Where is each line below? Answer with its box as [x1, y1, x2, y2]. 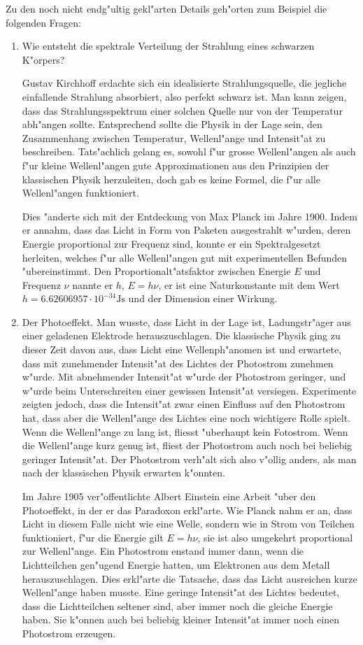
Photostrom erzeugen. [22, 625, 116, 640]
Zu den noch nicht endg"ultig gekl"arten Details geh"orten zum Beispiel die [6, 1, 327, 15]
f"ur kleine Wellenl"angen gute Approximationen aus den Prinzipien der [22, 157, 329, 172]
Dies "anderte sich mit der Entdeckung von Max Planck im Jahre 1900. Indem [22, 208, 357, 223]
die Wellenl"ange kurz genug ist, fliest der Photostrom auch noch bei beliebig [22, 438, 353, 453]
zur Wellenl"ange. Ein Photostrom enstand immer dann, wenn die [22, 544, 304, 558]
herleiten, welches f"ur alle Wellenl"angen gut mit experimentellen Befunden [22, 250, 348, 264]
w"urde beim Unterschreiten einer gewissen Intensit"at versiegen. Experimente [22, 383, 357, 397]
